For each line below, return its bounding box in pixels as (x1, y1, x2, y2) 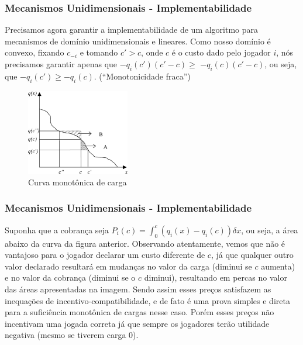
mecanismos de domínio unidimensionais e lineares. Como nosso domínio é (5, 34, 271, 47)
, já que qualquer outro (211, 249, 294, 261)
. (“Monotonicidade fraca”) (94, 70, 191, 82)
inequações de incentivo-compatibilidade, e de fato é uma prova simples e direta (5, 294, 290, 306)
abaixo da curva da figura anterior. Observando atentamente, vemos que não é (5, 237, 285, 249)
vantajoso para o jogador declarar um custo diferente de (5, 249, 205, 261)
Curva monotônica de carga (28, 175, 127, 188)
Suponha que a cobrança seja (5, 223, 109, 236)
